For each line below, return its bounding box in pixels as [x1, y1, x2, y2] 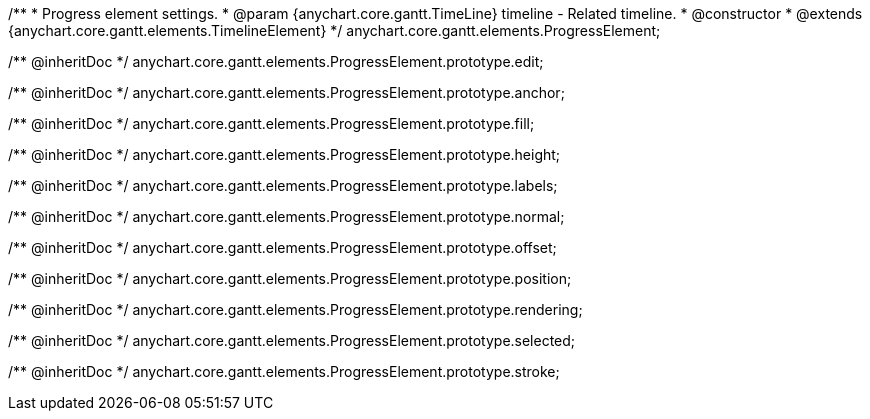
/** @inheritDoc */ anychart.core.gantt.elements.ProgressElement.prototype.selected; [8, 332, 576, 349]
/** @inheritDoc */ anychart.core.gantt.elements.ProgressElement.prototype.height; [8, 146, 561, 163]
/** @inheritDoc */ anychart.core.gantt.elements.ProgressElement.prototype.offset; [8, 239, 557, 256]
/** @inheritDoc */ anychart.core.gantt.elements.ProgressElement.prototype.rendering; [8, 301, 583, 318]
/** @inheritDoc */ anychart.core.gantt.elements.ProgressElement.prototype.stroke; [8, 363, 560, 380]
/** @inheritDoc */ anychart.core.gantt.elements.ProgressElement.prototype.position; [8, 270, 572, 287]
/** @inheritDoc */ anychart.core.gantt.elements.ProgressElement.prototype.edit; [8, 53, 544, 70]
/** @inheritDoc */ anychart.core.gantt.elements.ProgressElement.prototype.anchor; [8, 84, 565, 101]
